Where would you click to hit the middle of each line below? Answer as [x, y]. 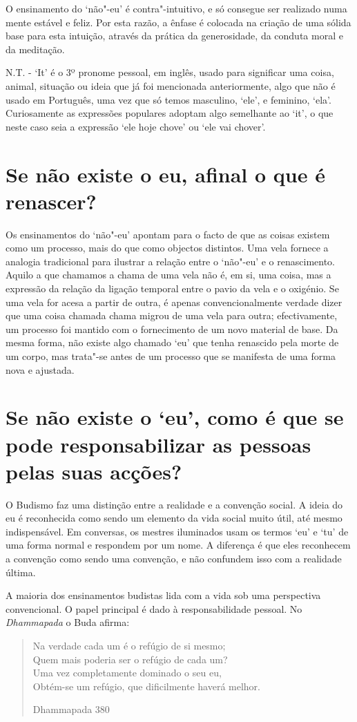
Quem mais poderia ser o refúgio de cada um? [130, 659]
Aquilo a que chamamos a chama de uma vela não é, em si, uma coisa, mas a [168, 275]
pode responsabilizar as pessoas [158, 444]
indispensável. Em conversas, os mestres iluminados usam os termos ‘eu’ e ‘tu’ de [177, 531]
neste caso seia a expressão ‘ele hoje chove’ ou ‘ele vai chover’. [136, 126]
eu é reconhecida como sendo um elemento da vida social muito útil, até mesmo [174, 518]
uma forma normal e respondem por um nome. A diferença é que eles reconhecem [178, 545]
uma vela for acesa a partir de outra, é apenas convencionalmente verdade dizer [174, 302]
